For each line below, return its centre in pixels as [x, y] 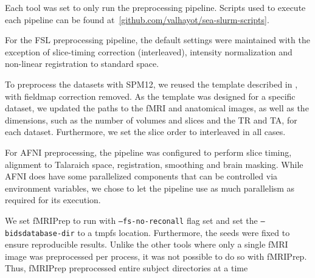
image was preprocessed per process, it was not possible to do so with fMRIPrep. [156, 256]
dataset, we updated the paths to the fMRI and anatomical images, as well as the [157, 108]
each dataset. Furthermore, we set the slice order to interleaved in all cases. [145, 132]
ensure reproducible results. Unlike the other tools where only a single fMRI [147, 244]
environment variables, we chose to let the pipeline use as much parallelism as [150, 188]
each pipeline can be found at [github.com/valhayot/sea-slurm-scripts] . [137, 19]
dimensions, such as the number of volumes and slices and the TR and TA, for [151, 120]
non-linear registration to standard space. [82, 64]
